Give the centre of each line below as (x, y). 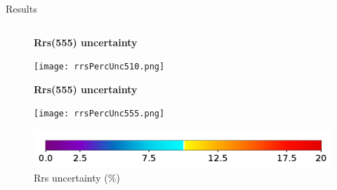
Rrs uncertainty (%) (77, 177)
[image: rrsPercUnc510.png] (99, 67)
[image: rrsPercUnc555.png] (99, 114)
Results (21, 8)
